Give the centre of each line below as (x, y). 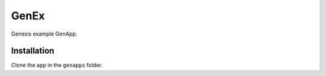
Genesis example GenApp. (44, 34)
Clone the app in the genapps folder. (57, 65)
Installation (33, 51)
